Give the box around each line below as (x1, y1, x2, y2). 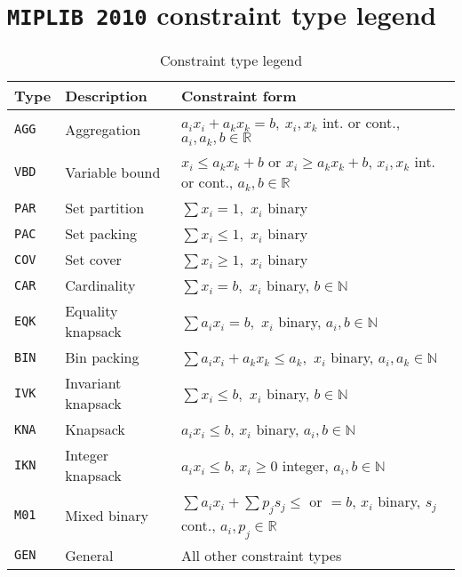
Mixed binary (65, 504, 149, 525)
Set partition (65, 197, 145, 219)
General (65, 544, 114, 565)
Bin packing (65, 347, 139, 368)
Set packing (65, 223, 138, 244)
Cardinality (65, 275, 136, 296)
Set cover (65, 249, 122, 270)
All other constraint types (181, 544, 342, 565)
